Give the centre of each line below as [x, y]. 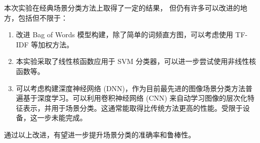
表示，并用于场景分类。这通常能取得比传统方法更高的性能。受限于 [133, 108]
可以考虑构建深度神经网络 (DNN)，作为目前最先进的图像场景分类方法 [131, 88]
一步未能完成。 [62, 118]
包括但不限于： [43, 17]
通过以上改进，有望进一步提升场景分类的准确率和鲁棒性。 [100, 134]
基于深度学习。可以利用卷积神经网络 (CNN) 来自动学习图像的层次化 [135, 98]
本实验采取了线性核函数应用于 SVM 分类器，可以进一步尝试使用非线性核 [136, 61]
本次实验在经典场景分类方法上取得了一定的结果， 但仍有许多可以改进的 [122, 8]
